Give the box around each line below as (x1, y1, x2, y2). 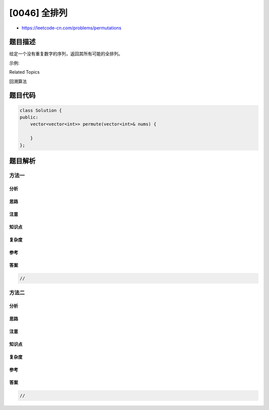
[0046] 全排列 (9, 7, 68, 18)
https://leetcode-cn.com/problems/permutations (21, 25, 122, 31)
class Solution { (19, 107, 62, 113)
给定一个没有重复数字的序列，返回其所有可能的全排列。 (9, 51, 123, 57)
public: (19, 114, 38, 120)
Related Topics (9, 69, 40, 75)
